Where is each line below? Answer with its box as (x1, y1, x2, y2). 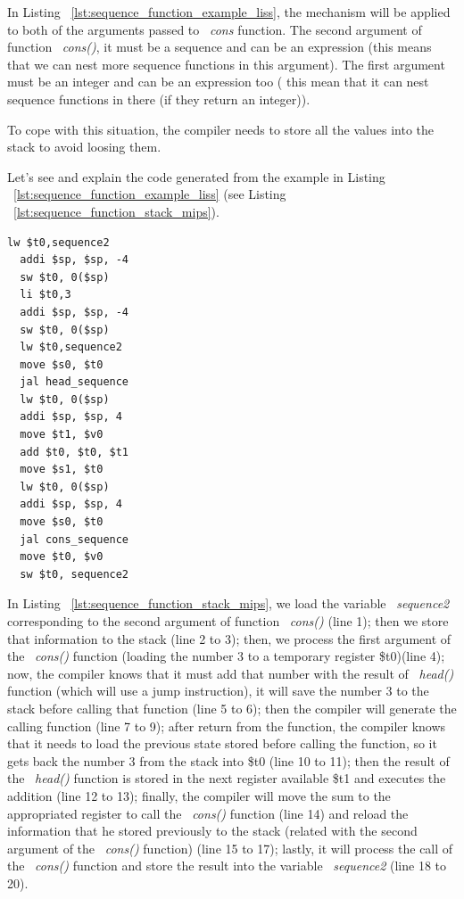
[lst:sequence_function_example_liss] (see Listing (13, 185, 286, 203)
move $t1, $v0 (20, 428, 104, 441)
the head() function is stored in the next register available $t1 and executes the (7, 769, 446, 788)
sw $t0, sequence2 (20, 567, 129, 581)
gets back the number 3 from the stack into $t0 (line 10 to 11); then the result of (7, 751, 450, 770)
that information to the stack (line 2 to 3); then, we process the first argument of (7, 629, 452, 647)
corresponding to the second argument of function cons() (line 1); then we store (7, 612, 449, 630)
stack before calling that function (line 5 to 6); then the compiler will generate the (7, 698, 457, 717)
